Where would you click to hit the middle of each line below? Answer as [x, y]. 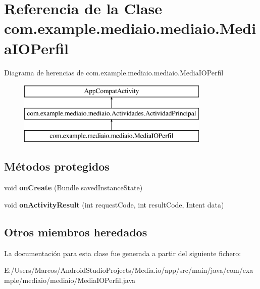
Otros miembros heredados [76, 232]
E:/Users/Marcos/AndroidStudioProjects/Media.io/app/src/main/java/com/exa [129, 270]
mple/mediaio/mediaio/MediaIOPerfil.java [70, 280]
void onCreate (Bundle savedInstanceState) [73, 188]
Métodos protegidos [57, 166]
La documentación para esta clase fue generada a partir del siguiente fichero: [123, 253]
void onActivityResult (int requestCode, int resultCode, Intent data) [114, 204]
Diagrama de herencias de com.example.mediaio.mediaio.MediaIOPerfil [114, 72]
